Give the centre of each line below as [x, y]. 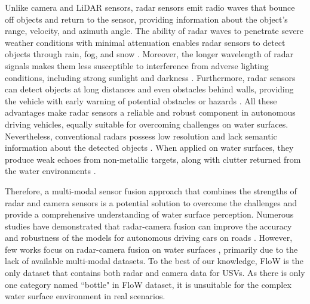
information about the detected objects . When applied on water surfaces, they [149, 148]
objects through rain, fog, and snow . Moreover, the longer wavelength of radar [149, 54]
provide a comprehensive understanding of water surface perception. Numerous [149, 214]
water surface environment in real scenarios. [85, 296]
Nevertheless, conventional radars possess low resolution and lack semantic [141, 136]
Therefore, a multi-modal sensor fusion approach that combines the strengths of [151, 190]
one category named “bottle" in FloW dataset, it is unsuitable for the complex [148, 284]
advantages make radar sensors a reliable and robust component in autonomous [150, 112]
